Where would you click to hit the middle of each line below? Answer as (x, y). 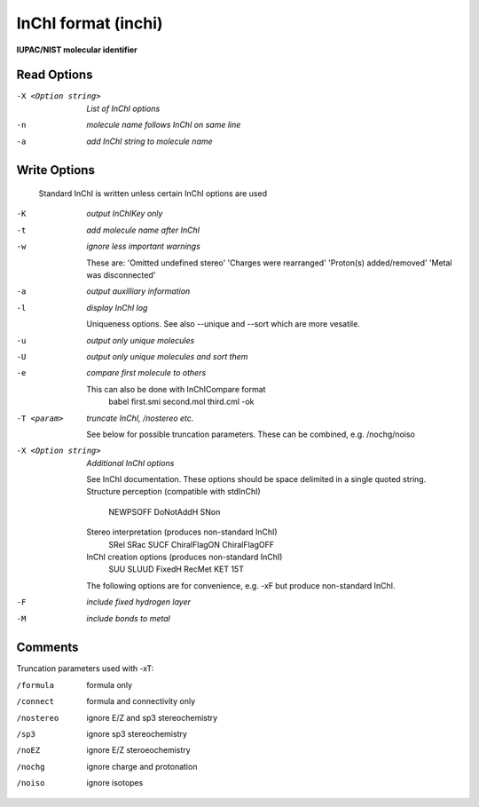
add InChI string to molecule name (149, 141)
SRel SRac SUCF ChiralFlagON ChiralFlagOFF (192, 544)
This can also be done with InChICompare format (176, 389)
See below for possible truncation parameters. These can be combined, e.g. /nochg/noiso (251, 434)
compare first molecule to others (146, 373)
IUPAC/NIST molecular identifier (77, 50)
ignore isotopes (115, 783)
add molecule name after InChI (143, 230)
